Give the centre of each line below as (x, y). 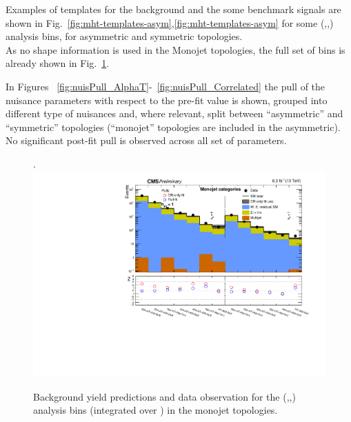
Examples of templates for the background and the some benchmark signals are (173, 9)
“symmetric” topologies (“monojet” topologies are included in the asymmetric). (173, 127)
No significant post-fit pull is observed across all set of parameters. (146, 140)
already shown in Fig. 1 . (58, 63)
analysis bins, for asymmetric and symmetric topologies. (124, 36)
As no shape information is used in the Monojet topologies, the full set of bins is (175, 49)
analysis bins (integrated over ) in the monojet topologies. (156, 410)
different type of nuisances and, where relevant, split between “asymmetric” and (174, 113)
